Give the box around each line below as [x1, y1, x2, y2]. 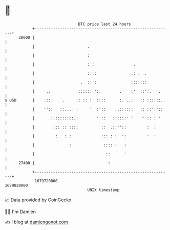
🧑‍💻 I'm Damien [5, 208, 36, 215]
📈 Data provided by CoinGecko [5, 197, 72, 203]
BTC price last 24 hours [78, 22, 131, 27]
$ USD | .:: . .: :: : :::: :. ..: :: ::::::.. [5, 97, 166, 103]
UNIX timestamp [87, 187, 120, 193]
